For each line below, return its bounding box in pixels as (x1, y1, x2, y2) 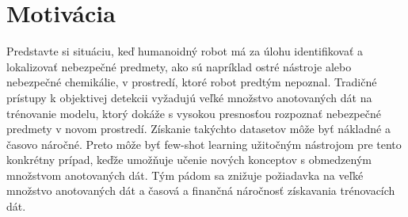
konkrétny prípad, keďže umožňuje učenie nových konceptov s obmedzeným (6, 151, 372, 168)
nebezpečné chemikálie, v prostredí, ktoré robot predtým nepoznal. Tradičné (6, 74, 377, 90)
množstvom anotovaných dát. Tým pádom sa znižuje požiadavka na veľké (6, 166, 364, 183)
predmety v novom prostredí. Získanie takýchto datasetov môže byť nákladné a (6, 120, 391, 137)
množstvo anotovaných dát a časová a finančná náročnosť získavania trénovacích (6, 182, 395, 199)
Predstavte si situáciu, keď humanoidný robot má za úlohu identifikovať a (6, 43, 364, 59)
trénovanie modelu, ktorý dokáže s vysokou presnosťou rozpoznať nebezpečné (6, 105, 381, 121)
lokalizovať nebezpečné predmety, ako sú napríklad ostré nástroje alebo (6, 58, 352, 74)
